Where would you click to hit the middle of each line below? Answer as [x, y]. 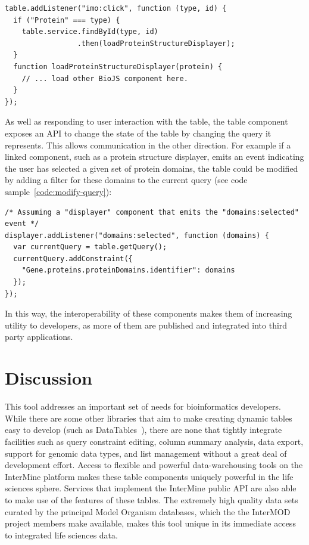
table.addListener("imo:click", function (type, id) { [116, 8]
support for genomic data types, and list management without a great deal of [146, 453]
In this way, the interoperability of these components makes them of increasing [149, 313]
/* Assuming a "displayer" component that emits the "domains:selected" [152, 212]
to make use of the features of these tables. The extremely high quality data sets [152, 499]
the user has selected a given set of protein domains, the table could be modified [152, 168]
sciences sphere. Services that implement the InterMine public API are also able [151, 488]
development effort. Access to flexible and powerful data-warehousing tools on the [154, 465]
